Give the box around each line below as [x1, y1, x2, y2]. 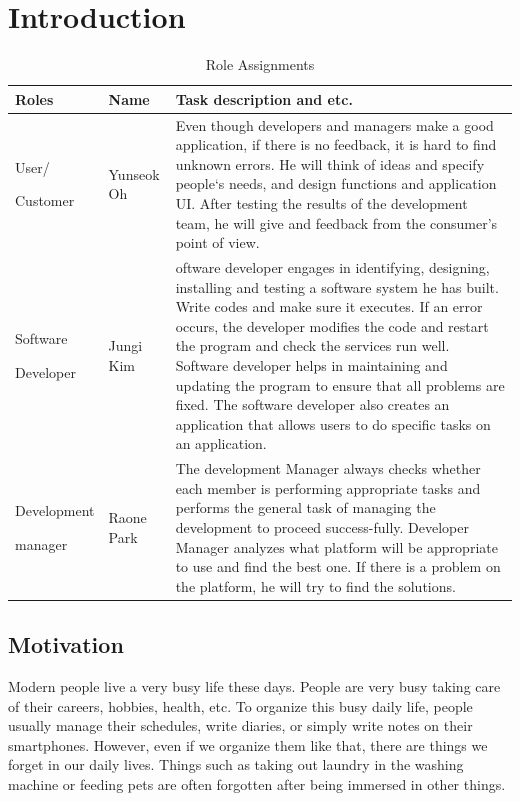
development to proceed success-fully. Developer [175, 516, 469, 537]
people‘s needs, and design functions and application [175, 173, 497, 194]
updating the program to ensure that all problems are [175, 374, 505, 395]
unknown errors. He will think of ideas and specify [175, 153, 485, 174]
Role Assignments [205, 54, 315, 75]
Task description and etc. [175, 88, 353, 109]
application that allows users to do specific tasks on [175, 413, 491, 434]
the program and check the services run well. [175, 335, 450, 356]
